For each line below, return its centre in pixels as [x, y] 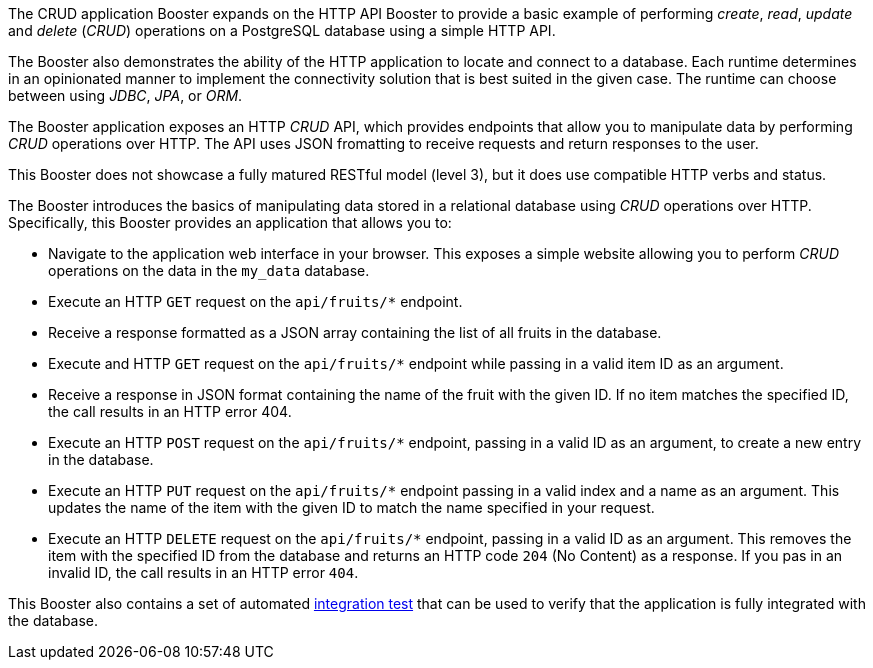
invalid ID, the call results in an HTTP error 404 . [203, 572]
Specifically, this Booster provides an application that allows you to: [230, 222]
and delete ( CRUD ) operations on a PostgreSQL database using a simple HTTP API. [282, 30]
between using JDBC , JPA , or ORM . [125, 95]
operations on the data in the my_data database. [209, 270]
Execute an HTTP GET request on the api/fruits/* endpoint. [255, 301]
